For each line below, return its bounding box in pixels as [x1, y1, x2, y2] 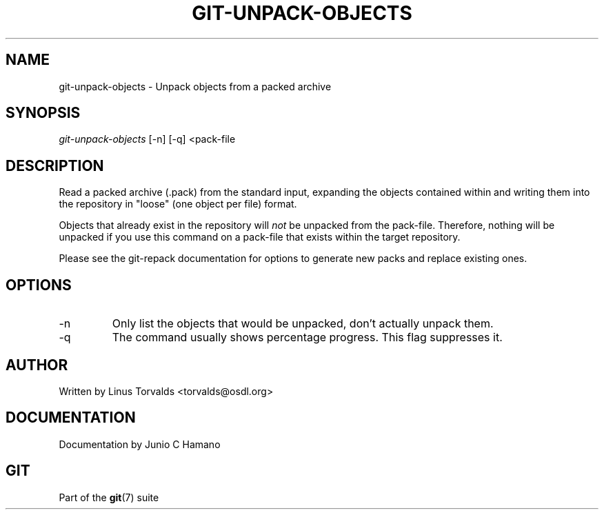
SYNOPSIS [6, 104, 81, 122]
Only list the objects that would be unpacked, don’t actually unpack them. [112, 316, 494, 331]
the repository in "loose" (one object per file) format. [59, 198, 297, 210]
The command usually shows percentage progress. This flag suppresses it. [112, 330, 503, 345]
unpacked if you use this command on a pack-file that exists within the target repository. [59, 231, 461, 243]
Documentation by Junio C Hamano [59, 438, 221, 450]
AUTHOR [6, 356, 68, 374]
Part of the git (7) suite [59, 491, 159, 503]
